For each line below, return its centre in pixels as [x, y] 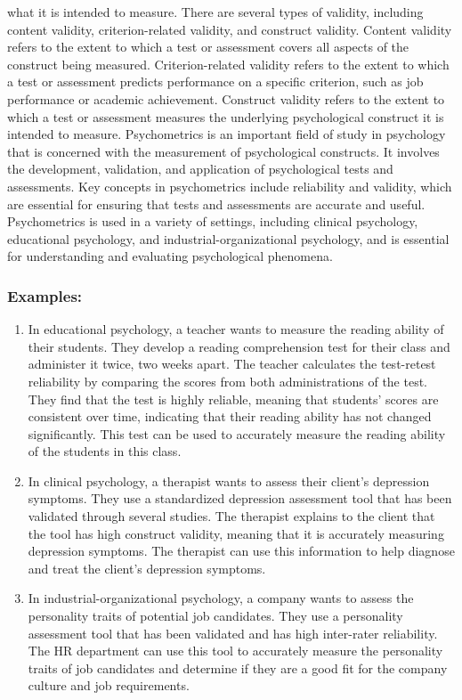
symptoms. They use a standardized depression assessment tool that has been [240, 498]
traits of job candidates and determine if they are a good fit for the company [238, 667]
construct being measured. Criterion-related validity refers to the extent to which [228, 64]
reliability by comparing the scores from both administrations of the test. [228, 381]
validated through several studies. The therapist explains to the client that [231, 516]
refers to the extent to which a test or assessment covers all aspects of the [208, 47]
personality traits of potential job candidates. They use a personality [215, 616]
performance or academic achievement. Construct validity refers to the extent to [226, 98]
